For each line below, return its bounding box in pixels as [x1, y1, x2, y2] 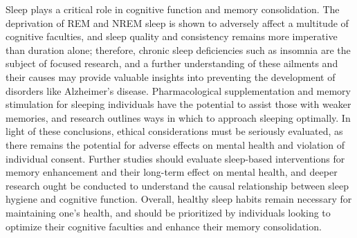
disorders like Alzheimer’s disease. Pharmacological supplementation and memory [6, 83, 351, 98]
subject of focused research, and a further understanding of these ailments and [6, 56, 338, 71]
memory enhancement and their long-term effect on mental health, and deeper [6, 165, 338, 179]
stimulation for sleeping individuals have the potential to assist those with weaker [6, 97, 351, 111]
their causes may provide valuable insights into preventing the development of [6, 69, 336, 84]
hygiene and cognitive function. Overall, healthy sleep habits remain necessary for [6, 192, 352, 206]
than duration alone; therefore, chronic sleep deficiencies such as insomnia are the [6, 42, 351, 57]
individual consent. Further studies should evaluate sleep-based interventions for [6, 151, 345, 165]
